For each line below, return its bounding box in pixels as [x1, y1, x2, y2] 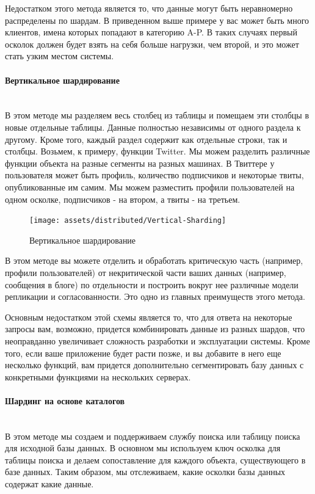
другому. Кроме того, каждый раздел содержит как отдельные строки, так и [5, 133, 288, 145]
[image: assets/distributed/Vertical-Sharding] [29, 216, 226, 225]
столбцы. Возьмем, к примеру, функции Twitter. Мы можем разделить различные [5, 145, 310, 158]
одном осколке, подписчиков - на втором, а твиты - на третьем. [5, 192, 241, 205]
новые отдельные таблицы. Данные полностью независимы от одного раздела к [5, 120, 301, 133]
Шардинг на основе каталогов [5, 394, 125, 407]
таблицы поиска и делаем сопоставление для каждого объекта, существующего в [5, 453, 306, 466]
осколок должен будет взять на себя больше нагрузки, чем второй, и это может [5, 37, 299, 50]
